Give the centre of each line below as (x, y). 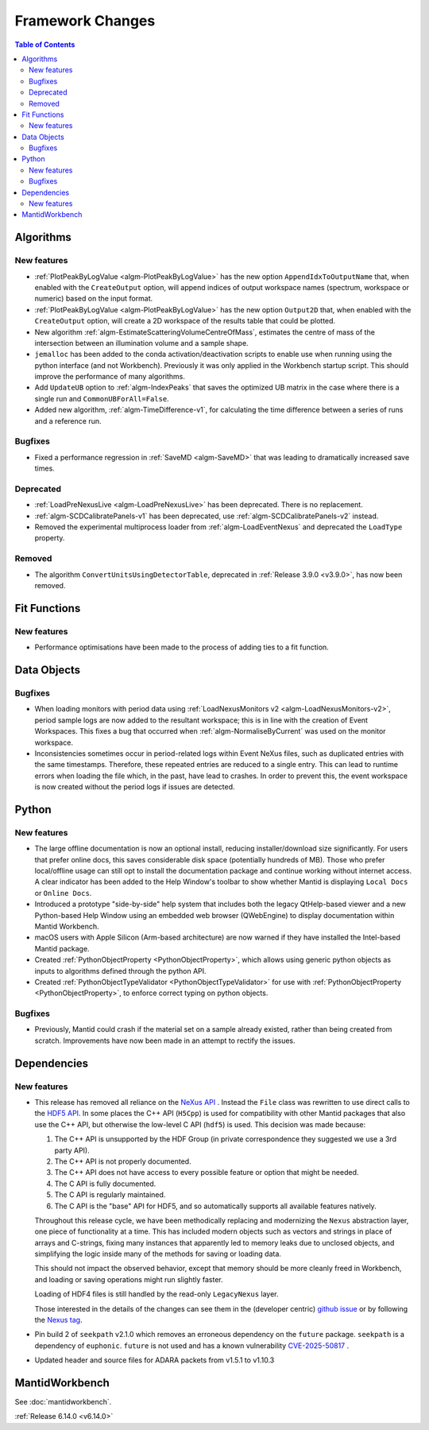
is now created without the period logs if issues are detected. (135, 787)
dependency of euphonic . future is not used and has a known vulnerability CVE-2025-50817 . (192, 1345)
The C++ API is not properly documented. (123, 1161)
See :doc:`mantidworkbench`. (63, 1402)
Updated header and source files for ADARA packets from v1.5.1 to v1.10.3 (155, 1360)
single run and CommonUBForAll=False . (102, 398)
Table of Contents (45, 45)
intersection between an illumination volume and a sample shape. (142, 343)
